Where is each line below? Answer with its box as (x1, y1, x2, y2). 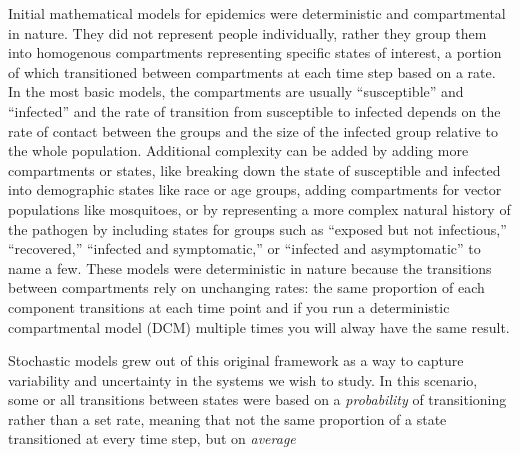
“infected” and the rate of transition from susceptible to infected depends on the (8, 100, 501, 121)
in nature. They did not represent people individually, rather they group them (8, 22, 487, 43)
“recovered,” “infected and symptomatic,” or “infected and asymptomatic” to (8, 238, 481, 259)
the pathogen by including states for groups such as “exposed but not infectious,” (8, 218, 507, 239)
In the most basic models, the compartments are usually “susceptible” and (8, 81, 464, 102)
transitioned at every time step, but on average (8, 428, 296, 449)
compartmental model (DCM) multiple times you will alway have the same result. (8, 316, 510, 337)
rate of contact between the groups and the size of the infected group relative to (8, 120, 498, 141)
